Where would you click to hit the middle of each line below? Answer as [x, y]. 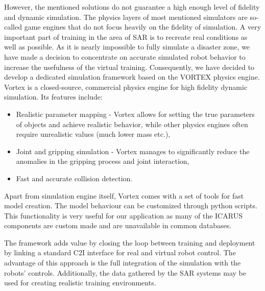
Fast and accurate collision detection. [74, 178]
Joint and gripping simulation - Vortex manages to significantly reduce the [133, 151]
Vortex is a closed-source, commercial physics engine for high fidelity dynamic [126, 87]
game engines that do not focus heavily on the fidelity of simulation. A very [143, 27]
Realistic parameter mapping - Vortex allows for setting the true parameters [135, 114]
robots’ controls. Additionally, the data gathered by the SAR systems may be [125, 272]
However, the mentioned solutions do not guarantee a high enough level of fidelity [132, 7]
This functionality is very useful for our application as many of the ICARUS [123, 215]
